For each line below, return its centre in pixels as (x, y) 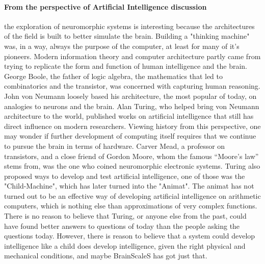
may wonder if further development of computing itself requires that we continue (130, 136)
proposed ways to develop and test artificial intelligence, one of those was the (125, 176)
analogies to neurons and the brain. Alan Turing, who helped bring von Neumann (132, 106)
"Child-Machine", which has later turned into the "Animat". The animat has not (129, 186)
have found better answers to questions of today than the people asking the (122, 226)
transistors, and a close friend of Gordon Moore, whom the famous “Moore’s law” (131, 156)
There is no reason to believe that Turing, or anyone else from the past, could (125, 216)
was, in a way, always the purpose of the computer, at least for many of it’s (122, 46)
